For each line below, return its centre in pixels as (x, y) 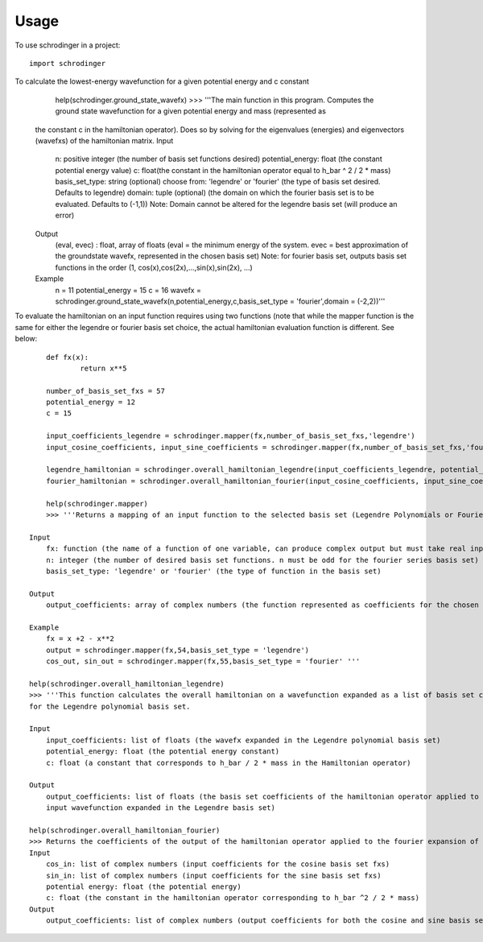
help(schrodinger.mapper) (97, 504)
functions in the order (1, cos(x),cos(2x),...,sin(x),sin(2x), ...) (154, 267)
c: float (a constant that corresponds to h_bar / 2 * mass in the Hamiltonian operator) (228, 762)
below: (26, 339)
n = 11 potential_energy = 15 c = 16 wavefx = (128, 290)
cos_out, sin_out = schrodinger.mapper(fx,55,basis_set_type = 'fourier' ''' (203, 661)
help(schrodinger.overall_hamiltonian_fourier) (125, 830)
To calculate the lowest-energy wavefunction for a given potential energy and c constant (162, 81)
